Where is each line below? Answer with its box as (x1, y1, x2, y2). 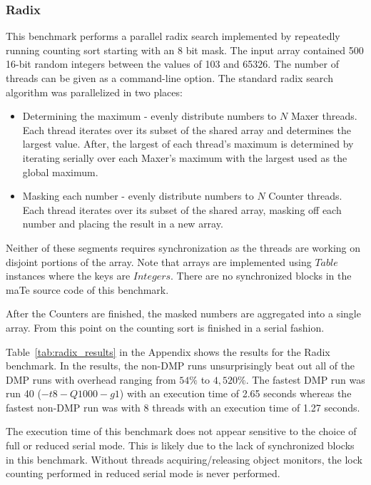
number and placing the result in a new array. (22, 216, 223, 231)
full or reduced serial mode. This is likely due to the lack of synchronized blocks (6, 438, 355, 453)
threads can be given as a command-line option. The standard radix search (6, 71, 333, 85)
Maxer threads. (290, 108, 357, 123)
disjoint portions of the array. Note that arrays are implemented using (6, 254, 312, 269)
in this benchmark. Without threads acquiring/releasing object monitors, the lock (6, 451, 362, 466)
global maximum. (22, 164, 98, 179)
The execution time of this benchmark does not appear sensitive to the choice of (6, 424, 357, 439)
